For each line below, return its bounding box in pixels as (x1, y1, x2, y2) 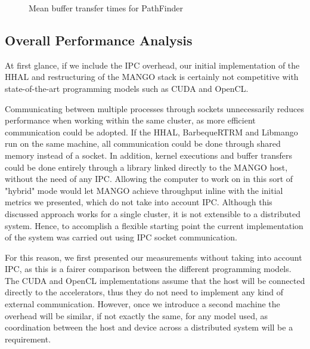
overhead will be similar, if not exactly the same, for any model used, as (5, 309, 268, 322)
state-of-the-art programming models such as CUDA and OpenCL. (5, 82, 249, 94)
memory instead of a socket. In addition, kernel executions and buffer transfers (5, 149, 293, 161)
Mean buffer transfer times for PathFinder (29, 2, 183, 14)
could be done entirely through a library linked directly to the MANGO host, (5, 160, 288, 173)
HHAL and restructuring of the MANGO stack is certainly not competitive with (5, 70, 299, 83)
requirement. (5, 332, 51, 345)
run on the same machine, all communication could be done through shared (5, 137, 281, 150)
